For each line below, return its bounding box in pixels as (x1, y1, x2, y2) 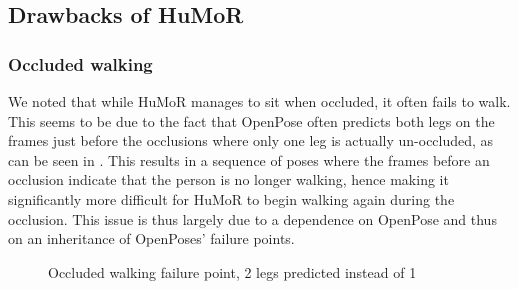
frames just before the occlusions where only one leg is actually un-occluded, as (8, 130, 494, 151)
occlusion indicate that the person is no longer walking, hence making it (8, 169, 449, 190)
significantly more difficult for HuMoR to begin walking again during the (8, 188, 455, 209)
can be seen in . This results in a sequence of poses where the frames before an (8, 149, 490, 170)
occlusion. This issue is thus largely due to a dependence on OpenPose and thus (8, 208, 497, 229)
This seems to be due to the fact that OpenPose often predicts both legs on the (8, 110, 495, 131)
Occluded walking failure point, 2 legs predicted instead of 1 (48, 261, 417, 282)
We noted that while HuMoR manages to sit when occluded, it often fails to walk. (8, 91, 511, 111)
